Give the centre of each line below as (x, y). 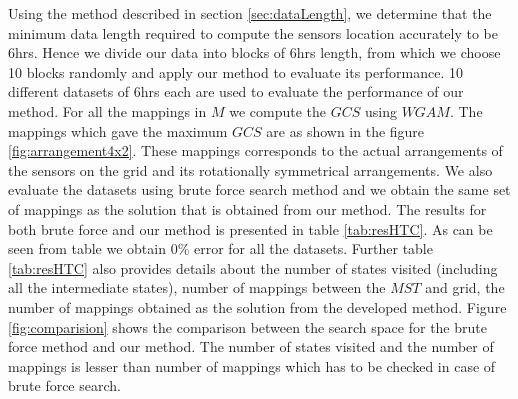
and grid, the (465, 287)
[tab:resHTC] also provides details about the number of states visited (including (253, 267)
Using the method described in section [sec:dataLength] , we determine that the (250, 13)
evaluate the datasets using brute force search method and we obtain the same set (259, 189)
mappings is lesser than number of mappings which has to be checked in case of (252, 365)
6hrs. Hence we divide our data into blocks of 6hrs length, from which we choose (254, 52)
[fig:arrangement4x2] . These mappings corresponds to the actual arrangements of (255, 150)
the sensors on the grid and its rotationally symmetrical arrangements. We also (250, 169)
